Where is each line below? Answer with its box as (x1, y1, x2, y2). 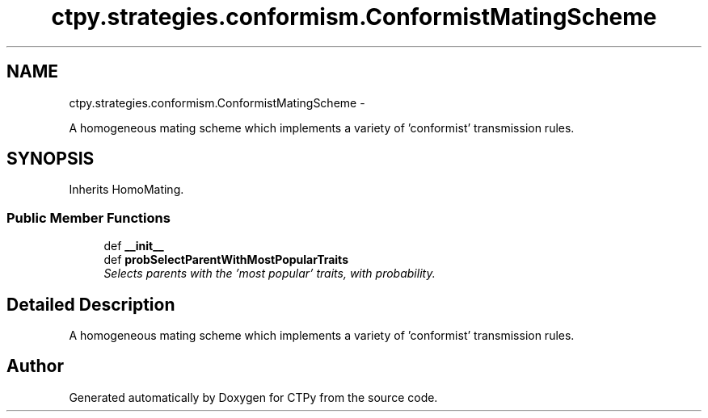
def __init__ (103, 239, 164, 253)
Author (6, 356, 64, 377)
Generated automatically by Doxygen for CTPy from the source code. (69, 390, 438, 404)
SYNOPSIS (6, 148, 95, 169)
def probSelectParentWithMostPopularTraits (103, 253, 348, 267)
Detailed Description (6, 294, 175, 315)
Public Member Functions (6, 209, 171, 226)
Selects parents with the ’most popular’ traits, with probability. (103, 266, 436, 281)
